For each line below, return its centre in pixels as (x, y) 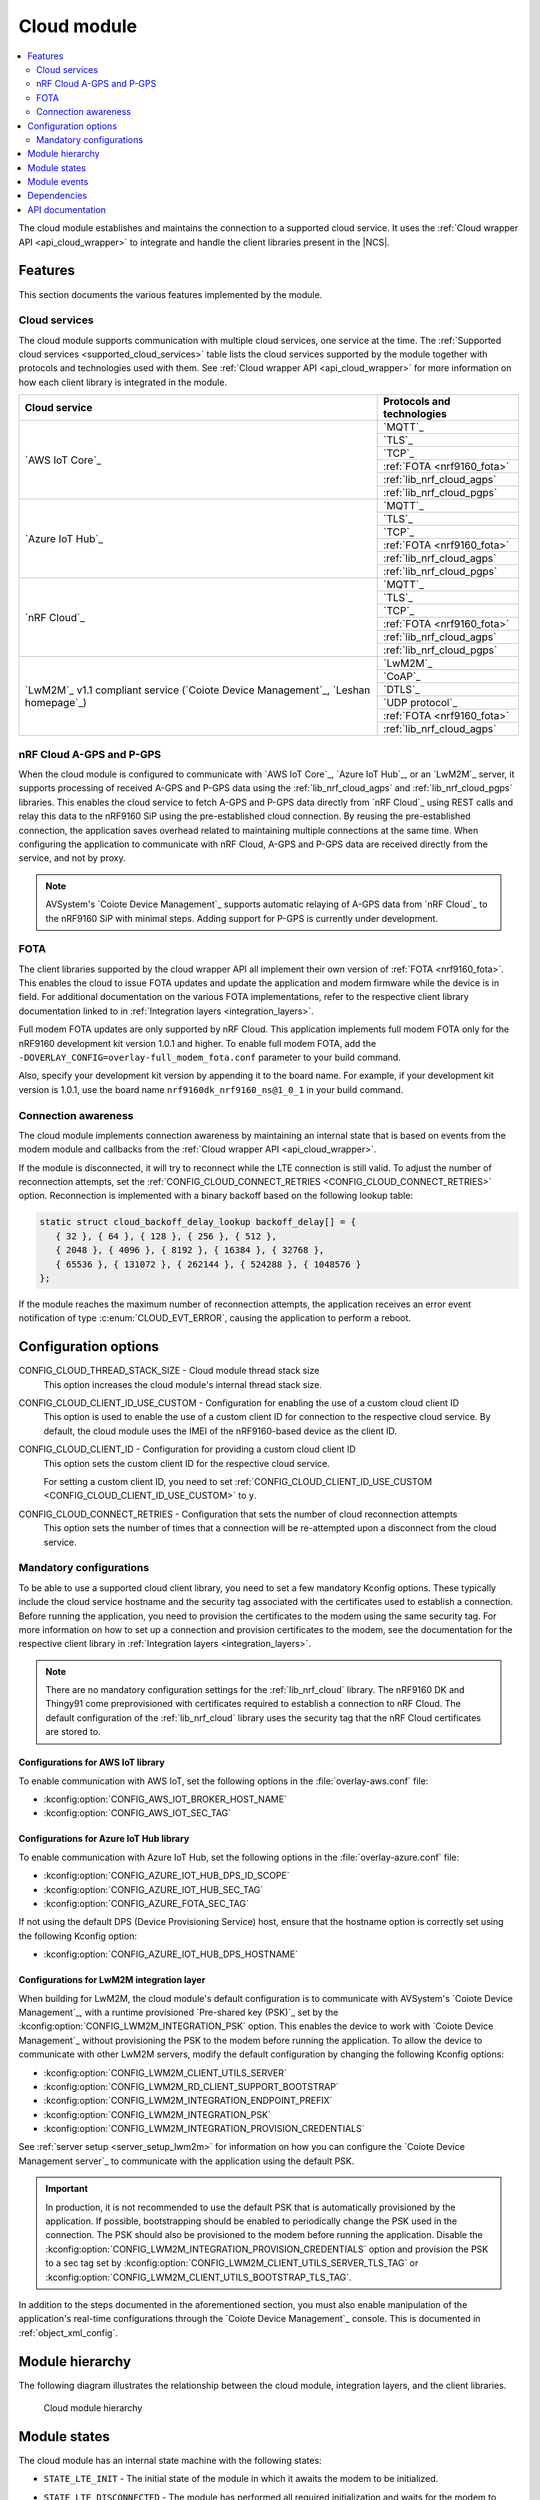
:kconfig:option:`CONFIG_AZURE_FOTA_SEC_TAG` (146, 1903)
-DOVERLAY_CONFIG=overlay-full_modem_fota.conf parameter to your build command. (210, 1057)
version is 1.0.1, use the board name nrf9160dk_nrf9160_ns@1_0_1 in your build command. (211, 1089)
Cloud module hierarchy (93, 2408)
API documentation (67, 209)
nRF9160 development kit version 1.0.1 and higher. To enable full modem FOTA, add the (197, 1043)
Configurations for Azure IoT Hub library (104, 1839)
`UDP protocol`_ (420, 703)
